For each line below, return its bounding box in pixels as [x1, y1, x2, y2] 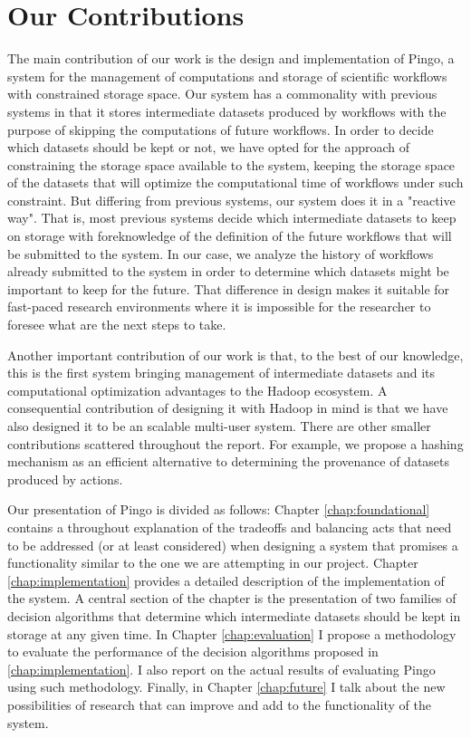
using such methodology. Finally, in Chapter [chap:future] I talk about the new [7, 677, 446, 696]
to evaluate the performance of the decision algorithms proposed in [7, 642, 379, 661]
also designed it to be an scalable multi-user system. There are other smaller [7, 417, 431, 435]
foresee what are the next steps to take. [7, 315, 226, 334]
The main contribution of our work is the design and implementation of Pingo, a [7, 49, 455, 68]
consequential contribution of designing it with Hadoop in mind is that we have [7, 398, 448, 417]
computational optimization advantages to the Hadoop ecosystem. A [7, 380, 388, 399]
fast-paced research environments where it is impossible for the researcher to [7, 297, 431, 316]
